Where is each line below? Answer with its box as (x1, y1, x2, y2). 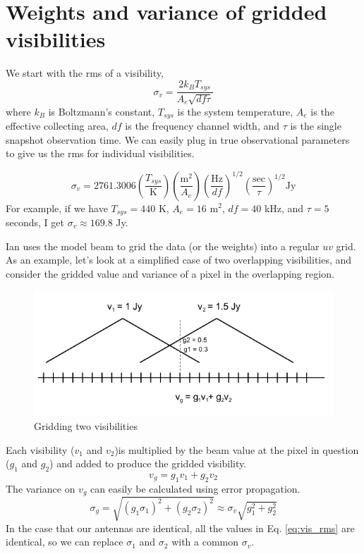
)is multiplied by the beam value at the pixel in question (114, 442, 359, 457)
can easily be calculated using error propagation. (90, 481, 301, 495)
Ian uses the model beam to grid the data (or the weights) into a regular (6, 238, 320, 253)
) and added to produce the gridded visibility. (49, 456, 247, 471)
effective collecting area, (6, 118, 109, 133)
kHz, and (264, 200, 304, 215)
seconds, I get (6, 214, 64, 229)
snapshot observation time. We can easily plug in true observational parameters (6, 132, 350, 147)
